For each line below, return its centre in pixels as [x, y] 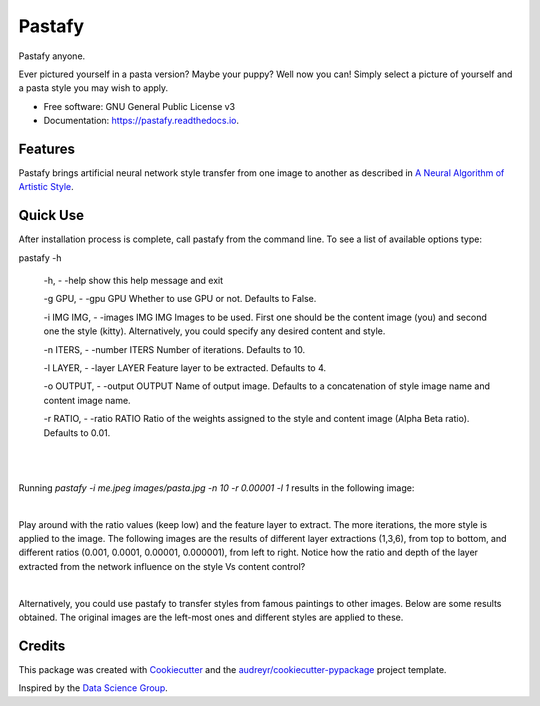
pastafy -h [40, 257]
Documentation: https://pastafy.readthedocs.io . [141, 121]
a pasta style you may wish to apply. [93, 88]
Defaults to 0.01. [77, 432]
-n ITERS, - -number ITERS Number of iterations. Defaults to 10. [174, 349]
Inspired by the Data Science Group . [93, 688]
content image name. [87, 400]
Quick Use [51, 215]
